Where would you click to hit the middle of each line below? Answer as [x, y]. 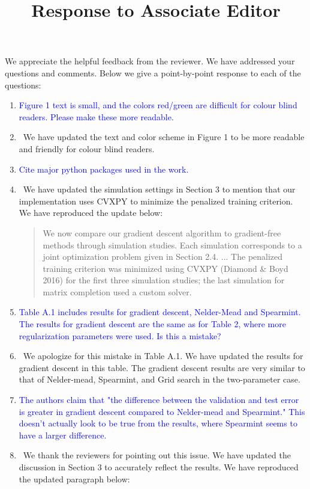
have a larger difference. [63, 435]
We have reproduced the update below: [91, 213]
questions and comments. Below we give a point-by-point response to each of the [153, 72]
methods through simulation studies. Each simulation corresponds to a [172, 244]
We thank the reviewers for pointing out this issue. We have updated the [157, 455]
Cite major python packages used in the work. [104, 169]
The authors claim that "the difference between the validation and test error [159, 400]
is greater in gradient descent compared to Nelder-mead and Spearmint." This [162, 411]
